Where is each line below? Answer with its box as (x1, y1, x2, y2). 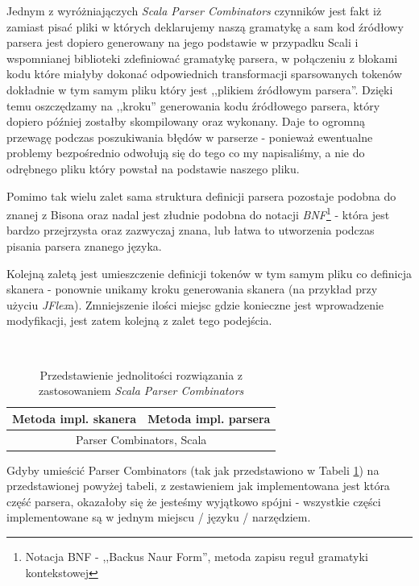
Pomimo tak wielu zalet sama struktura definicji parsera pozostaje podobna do (6, 187, 396, 204)
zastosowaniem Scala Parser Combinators (39, 382, 244, 399)
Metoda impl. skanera (12, 409, 137, 426)
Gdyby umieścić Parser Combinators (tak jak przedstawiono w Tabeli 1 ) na (6, 461, 380, 478)
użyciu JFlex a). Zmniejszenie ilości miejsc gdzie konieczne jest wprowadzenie (6, 296, 384, 313)
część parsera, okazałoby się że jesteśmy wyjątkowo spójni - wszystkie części (6, 492, 381, 509)
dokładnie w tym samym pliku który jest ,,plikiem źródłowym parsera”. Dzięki (6, 81, 393, 98)
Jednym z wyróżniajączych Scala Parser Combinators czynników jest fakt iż (6, 2, 382, 19)
